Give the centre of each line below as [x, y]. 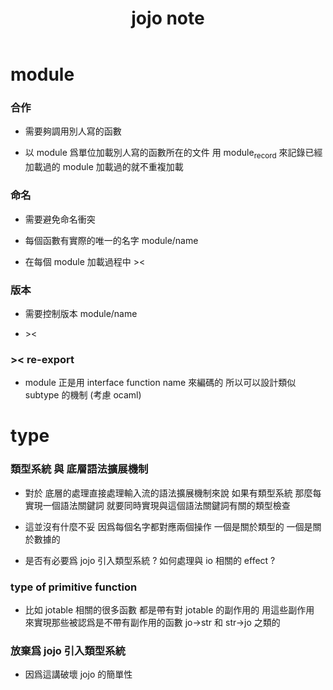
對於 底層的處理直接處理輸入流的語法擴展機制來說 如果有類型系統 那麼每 [173, 493]
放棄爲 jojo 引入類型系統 [68, 650]
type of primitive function [74, 587]
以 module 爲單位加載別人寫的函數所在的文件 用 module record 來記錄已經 [173, 154]
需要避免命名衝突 [60, 219]
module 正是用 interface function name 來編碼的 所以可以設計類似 [160, 383]
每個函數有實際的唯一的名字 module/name [111, 240]
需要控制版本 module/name [81, 313]
